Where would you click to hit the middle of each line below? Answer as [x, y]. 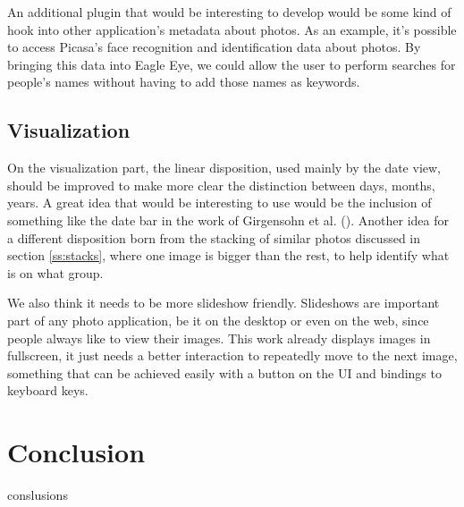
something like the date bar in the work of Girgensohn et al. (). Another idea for [228, 220]
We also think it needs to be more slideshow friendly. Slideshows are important [224, 303]
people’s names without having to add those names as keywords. [184, 82]
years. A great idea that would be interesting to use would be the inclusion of [219, 203]
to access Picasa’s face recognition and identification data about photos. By [214, 47]
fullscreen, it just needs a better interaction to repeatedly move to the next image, [232, 355]
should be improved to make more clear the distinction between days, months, [221, 185]
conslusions [38, 495]
